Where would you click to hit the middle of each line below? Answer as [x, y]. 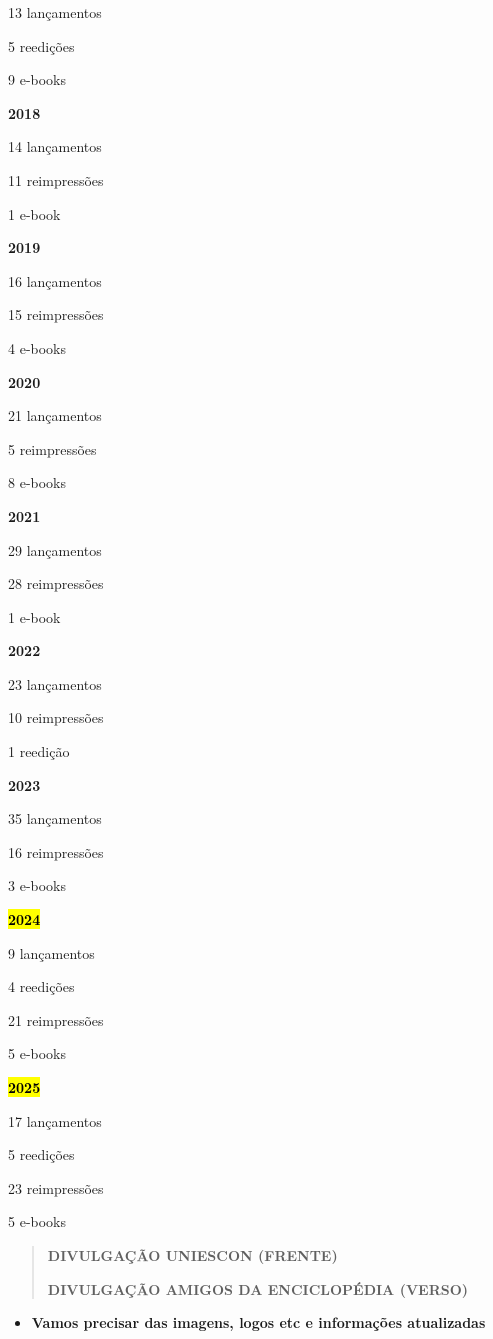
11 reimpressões [56, 179]
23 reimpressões [56, 1187]
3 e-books [37, 885]
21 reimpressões [56, 1019]
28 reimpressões [56, 583]
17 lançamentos [55, 1120]
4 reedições [41, 986]
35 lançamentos [55, 818]
